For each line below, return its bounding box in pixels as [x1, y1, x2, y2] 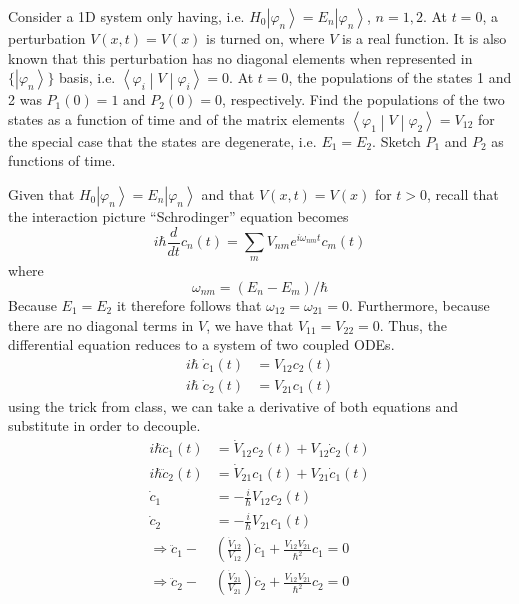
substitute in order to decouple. [8, 415, 201, 436]
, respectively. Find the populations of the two [222, 89, 505, 110]
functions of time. [8, 150, 116, 171]
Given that [8, 183, 75, 204]
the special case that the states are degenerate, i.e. [8, 130, 317, 151]
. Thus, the [379, 314, 448, 335]
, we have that [206, 314, 294, 335]
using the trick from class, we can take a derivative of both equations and [8, 395, 458, 416]
